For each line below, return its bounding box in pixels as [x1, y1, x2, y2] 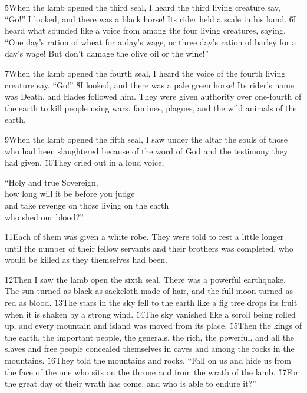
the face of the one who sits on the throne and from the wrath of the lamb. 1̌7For [5, 365, 299, 378]
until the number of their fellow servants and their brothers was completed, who [5, 242, 293, 254]
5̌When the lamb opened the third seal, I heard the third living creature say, [5, 1, 280, 13]
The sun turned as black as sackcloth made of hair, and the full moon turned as [5, 285, 293, 297]
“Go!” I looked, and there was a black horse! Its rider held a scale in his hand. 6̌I [5, 12, 296, 25]
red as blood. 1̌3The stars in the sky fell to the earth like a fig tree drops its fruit [5, 296, 298, 309]
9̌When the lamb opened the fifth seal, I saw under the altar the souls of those [5, 133, 288, 145]
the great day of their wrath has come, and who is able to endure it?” [5, 377, 256, 389]
